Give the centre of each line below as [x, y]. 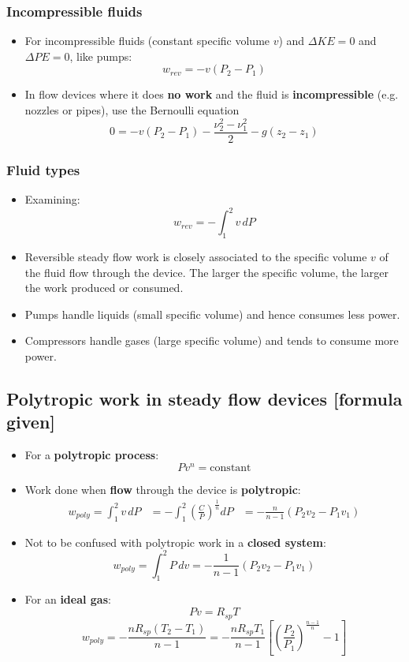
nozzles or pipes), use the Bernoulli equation [132, 110]
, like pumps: [101, 56]
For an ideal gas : [68, 599]
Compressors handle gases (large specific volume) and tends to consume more [212, 340]
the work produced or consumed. [104, 288]
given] [31, 422]
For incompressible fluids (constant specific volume [147, 41]
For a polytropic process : [92, 455]
